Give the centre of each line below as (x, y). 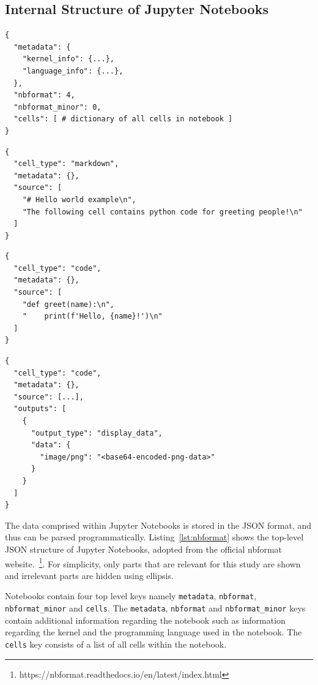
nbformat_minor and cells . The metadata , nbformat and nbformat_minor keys (155, 608)
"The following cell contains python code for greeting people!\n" (162, 212)
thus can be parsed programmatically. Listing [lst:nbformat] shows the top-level (154, 537)
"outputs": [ (40, 409)
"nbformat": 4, (44, 95)
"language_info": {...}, (73, 71)
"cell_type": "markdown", (66, 164)
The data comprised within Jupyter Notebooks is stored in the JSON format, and (158, 525)
